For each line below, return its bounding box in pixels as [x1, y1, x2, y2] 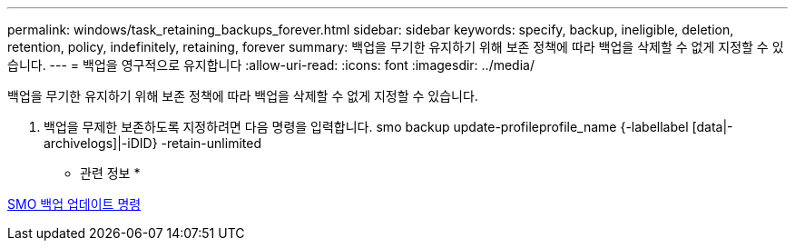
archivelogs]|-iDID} [44, 135, 158, 151]
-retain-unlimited [161, 135, 261, 151]
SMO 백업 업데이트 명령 [7, 196, 142, 212]
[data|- [692, 119, 733, 134]
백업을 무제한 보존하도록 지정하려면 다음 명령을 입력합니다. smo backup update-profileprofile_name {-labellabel [44, 119, 689, 134]
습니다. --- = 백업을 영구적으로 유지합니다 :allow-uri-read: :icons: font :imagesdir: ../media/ [7, 57, 535, 73]
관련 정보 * [80, 165, 141, 181]
